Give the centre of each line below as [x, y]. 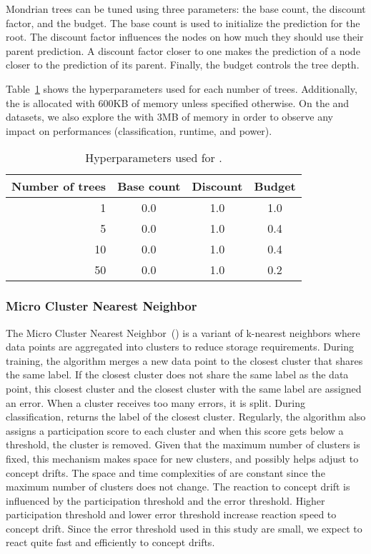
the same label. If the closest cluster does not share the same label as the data [177, 374]
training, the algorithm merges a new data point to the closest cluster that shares [184, 360]
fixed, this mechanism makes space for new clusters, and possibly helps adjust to [182, 458]
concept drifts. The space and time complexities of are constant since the [165, 472]
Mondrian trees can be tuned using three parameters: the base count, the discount [186, 9]
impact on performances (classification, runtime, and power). [139, 130]
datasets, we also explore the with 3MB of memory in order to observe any [169, 117]
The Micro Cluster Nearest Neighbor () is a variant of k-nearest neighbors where [183, 332]
